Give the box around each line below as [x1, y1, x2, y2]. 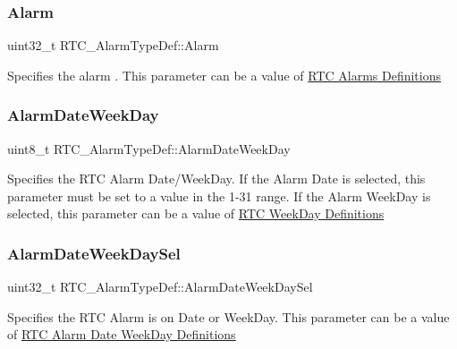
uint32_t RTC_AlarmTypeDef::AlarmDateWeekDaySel [7, 277, 313, 296]
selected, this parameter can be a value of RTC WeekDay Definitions [7, 204, 385, 223]
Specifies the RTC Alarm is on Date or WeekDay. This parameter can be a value [7, 307, 450, 326]
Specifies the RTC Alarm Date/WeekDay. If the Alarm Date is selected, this [7, 169, 426, 188]
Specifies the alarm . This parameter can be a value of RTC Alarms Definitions [7, 65, 441, 84]
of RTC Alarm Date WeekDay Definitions [7, 325, 236, 344]
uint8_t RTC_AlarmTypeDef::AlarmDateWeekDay [7, 139, 291, 157]
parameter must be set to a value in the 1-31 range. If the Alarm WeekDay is [7, 186, 431, 205]
